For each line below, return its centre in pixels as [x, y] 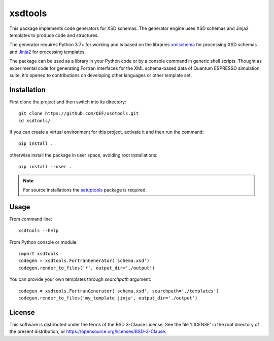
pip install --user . [45, 167]
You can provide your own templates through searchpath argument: [80, 279]
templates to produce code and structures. [54, 35]
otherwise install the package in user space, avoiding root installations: [83, 155]
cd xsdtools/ [35, 121]
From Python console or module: [44, 242]
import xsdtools [39, 254]
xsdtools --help [39, 231]
